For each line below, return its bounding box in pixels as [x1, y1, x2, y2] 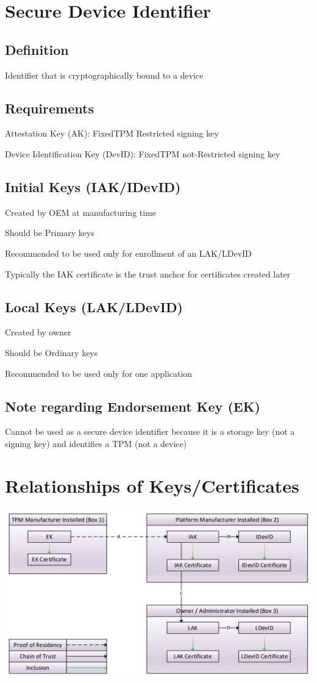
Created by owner [5, 326, 71, 338]
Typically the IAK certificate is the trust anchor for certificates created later [5, 267, 291, 280]
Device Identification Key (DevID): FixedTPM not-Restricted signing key [5, 147, 280, 160]
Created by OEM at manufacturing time [5, 206, 157, 218]
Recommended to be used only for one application [5, 367, 193, 379]
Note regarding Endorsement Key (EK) [5, 396, 260, 415]
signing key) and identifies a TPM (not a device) [5, 437, 187, 449]
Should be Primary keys [5, 226, 94, 239]
